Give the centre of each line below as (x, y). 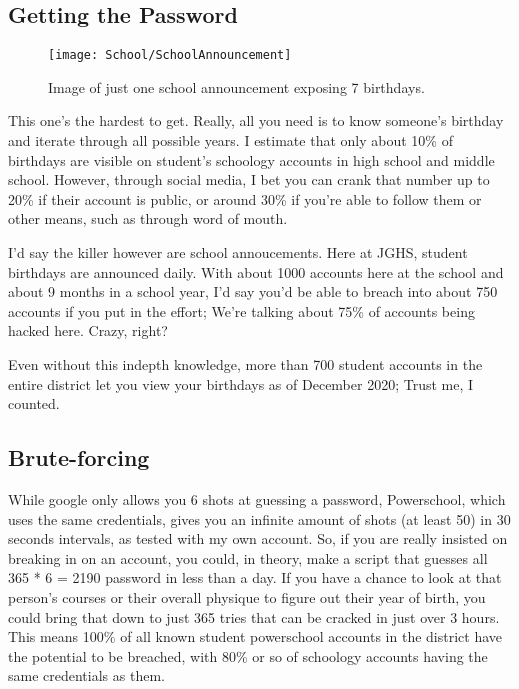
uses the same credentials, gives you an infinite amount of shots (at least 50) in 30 (259, 518)
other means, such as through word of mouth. (148, 218)
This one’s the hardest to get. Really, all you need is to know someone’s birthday (256, 120)
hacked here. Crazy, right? (88, 330)
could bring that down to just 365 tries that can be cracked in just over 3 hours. (254, 616)
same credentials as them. (86, 675)
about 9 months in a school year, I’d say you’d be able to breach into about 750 (253, 291)
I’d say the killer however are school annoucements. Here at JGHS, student (238, 252)
